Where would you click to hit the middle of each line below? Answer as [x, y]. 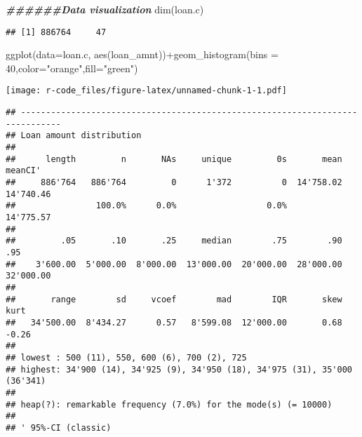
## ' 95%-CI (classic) [59, 428]
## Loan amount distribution [74, 136]
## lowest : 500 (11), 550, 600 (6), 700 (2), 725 [126, 357]
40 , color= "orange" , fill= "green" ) [72, 68]
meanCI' [24, 171]
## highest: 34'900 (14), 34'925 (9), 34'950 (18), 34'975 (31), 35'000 [179, 369]
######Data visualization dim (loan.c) [105, 9]
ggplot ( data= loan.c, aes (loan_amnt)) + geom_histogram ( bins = [142, 54]
